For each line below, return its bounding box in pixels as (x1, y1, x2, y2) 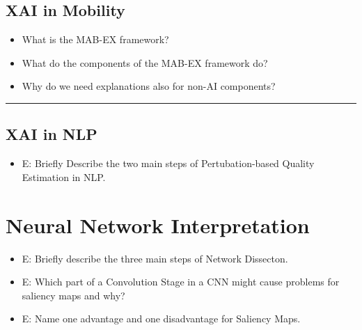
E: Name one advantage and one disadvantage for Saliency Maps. (22, 311, 301, 326)
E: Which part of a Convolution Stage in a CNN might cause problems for (22, 274, 340, 289)
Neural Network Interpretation (6, 210, 310, 239)
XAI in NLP (6, 123, 97, 145)
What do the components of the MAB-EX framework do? (22, 55, 268, 70)
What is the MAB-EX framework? (22, 32, 169, 47)
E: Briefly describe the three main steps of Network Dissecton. (22, 251, 288, 265)
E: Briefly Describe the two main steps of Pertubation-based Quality (22, 156, 315, 171)
